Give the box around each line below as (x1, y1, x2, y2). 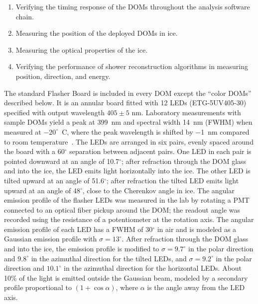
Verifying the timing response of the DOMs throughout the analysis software (15, 1, 250, 11)
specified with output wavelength (4, 107, 105, 117)
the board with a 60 (4, 146, 65, 156)
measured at (4, 126, 41, 137)
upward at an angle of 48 (4, 185, 80, 195)
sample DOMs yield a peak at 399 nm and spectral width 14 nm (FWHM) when (4, 117, 253, 127)
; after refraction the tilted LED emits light (106, 175, 239, 185)
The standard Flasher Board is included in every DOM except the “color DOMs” (4, 87, 252, 98)
